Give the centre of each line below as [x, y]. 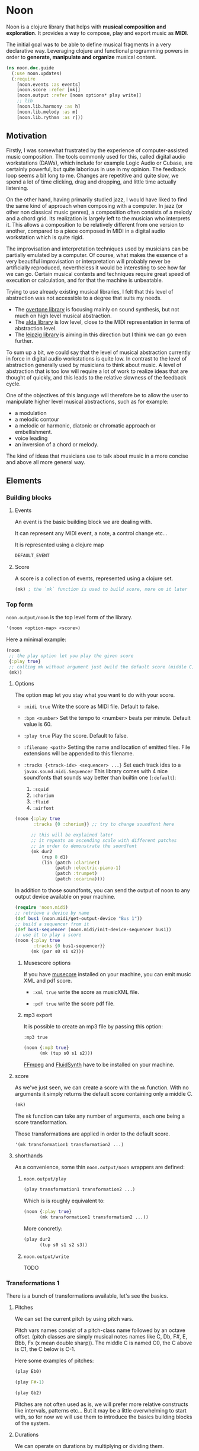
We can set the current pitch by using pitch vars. [74, 1319]
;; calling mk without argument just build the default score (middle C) [102, 667]
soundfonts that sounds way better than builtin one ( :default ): [100, 778]
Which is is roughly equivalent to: [64, 1201]
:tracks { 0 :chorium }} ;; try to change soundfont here [104, 824]
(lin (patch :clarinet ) [70, 863]
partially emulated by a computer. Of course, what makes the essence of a [97, 255]
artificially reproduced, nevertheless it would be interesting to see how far [96, 268]
